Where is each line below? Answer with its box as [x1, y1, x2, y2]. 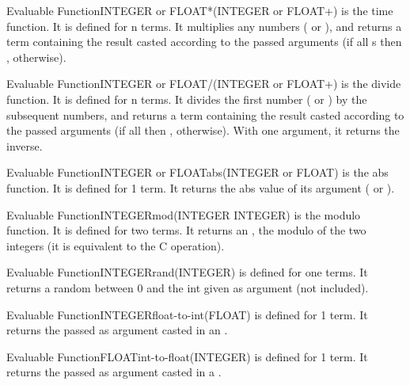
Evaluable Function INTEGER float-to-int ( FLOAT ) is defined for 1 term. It [6, 306, 368, 322]
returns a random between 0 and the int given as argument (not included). [6, 279, 369, 295]
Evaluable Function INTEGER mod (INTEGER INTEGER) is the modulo [6, 206, 361, 223]
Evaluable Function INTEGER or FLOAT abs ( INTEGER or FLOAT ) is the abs [6, 164, 389, 181]
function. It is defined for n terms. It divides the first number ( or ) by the [6, 90, 367, 107]
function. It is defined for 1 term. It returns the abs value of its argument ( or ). [6, 179, 395, 196]
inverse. [6, 137, 43, 154]
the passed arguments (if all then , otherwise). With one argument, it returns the [6, 122, 400, 139]
